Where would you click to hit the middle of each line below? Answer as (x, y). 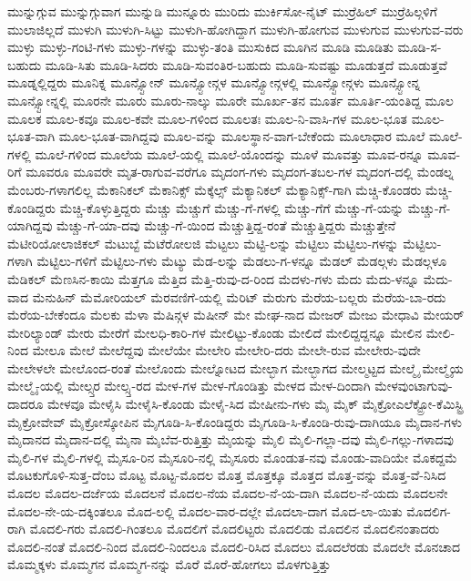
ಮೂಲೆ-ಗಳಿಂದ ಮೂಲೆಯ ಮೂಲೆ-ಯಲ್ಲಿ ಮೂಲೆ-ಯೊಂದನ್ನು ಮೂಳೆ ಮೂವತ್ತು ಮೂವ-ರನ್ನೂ (229, 153)
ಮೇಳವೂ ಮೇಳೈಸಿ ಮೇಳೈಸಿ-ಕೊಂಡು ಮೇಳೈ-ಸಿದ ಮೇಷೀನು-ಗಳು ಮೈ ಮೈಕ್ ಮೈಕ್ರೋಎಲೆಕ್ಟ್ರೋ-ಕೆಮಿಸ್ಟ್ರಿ (256, 404)
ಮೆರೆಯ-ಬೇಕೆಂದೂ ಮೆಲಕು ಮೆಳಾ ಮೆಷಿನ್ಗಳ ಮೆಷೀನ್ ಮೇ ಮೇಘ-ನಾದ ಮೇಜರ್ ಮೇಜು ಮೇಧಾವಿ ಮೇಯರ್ (236, 315)
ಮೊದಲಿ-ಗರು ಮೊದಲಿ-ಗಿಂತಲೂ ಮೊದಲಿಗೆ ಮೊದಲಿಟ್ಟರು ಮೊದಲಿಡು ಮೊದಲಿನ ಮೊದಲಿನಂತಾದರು (235, 529)
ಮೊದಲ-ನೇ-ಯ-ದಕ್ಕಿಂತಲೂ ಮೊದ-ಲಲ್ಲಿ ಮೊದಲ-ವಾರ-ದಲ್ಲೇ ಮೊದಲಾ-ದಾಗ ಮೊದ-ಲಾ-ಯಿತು (205, 510)
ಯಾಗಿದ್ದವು (30, 225)
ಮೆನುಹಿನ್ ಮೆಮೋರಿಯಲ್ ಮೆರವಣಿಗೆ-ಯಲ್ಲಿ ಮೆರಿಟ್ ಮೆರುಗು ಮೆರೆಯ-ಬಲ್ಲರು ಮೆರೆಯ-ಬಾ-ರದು (239, 296)
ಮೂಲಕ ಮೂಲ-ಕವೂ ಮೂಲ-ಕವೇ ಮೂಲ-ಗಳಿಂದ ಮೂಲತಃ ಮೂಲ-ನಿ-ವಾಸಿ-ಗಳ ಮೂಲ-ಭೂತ (207, 118)
